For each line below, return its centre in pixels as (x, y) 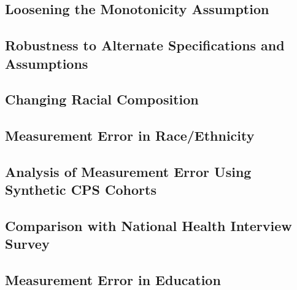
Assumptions (47, 63)
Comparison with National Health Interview (148, 226)
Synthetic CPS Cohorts (81, 190)
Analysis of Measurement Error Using (128, 171)
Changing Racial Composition (102, 99)
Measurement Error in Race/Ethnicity (130, 135)
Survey (27, 244)
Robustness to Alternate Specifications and (145, 45)
